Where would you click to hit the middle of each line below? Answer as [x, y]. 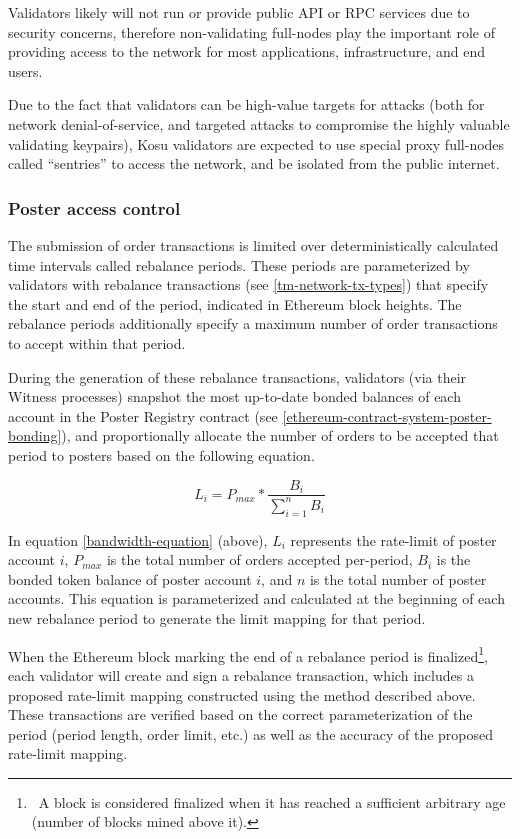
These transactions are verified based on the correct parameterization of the [240, 714]
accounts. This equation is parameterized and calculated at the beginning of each [256, 598]
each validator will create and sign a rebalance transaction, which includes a [241, 674]
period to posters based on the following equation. [161, 454]
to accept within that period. [97, 342]
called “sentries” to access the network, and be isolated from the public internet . [254, 163]
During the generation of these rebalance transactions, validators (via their [237, 376]
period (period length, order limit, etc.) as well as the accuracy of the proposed [251, 733]
